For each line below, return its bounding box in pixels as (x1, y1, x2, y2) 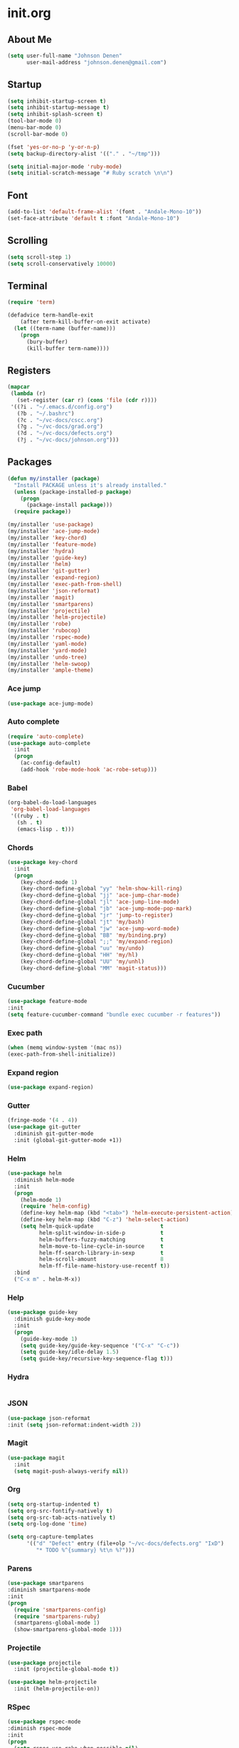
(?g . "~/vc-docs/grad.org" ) (16, 423, 103, 431)
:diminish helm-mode (14, 1176, 75, 1183)
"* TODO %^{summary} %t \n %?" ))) (36, 1547, 135, 1554)
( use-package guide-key (7, 1309, 78, 1316)
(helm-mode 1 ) (20, 1196, 62, 1203)
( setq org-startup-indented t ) (7, 1501, 100, 1508)
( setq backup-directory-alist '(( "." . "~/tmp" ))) (7, 150, 161, 158)
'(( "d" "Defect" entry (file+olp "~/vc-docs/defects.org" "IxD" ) (26, 1540, 224, 1548)
